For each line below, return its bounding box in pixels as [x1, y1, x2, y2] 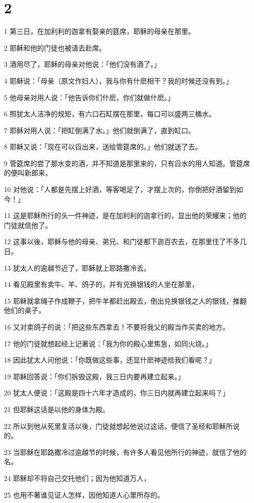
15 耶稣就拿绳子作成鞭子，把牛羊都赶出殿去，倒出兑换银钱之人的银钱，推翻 [4, 295, 247, 306]
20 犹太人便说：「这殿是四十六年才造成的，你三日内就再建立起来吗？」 [4, 388, 229, 398]
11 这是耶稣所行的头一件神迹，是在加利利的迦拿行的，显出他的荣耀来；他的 [4, 210, 247, 221]
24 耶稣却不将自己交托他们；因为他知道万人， [4, 473, 151, 483]
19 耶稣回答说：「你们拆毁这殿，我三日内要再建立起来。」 [4, 371, 185, 381]
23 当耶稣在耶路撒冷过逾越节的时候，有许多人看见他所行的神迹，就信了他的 [4, 447, 247, 457]
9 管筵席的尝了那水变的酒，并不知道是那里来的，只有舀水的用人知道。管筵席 [4, 158, 250, 168]
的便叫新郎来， [4, 168, 52, 178]
